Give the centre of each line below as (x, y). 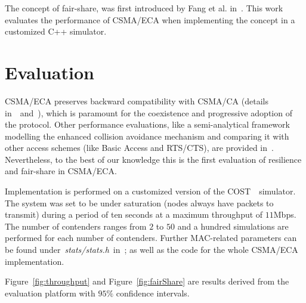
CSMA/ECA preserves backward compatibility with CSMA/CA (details (137, 101)
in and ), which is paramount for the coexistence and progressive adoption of (149, 112)
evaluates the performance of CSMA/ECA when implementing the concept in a (150, 19)
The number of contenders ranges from (76, 226)
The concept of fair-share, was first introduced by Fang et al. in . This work (144, 8)
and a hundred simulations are (233, 226)
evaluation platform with (50, 293)
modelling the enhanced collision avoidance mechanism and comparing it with (147, 136)
